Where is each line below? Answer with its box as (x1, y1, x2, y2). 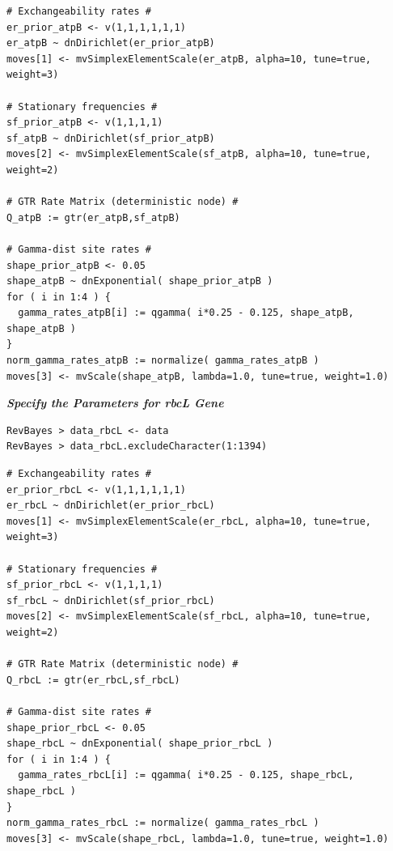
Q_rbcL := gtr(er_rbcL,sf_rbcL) (6, 674, 180, 686)
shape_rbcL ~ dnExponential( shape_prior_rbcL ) (6, 738, 273, 750)
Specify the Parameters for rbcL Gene (6, 394, 224, 411)
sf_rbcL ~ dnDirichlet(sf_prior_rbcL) (6, 594, 215, 606)
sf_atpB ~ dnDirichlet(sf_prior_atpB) (6, 132, 215, 144)
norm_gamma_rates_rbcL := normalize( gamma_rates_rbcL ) (6, 817, 319, 829)
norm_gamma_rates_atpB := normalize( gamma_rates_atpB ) (6, 355, 319, 367)
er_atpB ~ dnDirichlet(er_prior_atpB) (6, 37, 215, 49)
